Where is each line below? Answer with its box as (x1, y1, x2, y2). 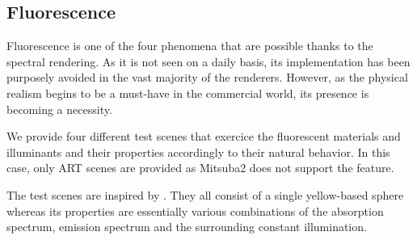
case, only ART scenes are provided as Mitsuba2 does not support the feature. (6, 159, 394, 176)
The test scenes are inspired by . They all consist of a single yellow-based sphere (6, 186, 404, 203)
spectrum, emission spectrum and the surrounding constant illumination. (6, 218, 367, 235)
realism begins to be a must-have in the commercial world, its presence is (6, 84, 369, 101)
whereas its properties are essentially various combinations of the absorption (6, 202, 384, 219)
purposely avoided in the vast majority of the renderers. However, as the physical (6, 69, 408, 86)
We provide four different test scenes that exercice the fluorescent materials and (6, 128, 401, 145)
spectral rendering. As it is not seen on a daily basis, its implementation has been (6, 53, 411, 69)
